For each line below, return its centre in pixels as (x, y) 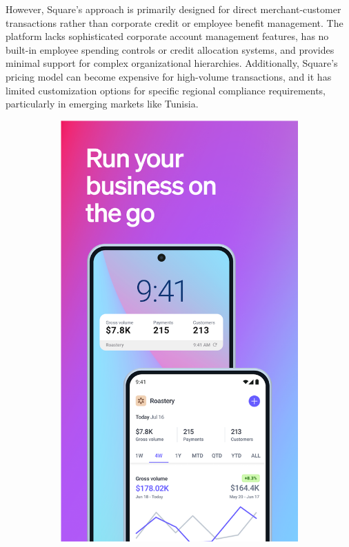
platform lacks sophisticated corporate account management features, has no (167, 36)
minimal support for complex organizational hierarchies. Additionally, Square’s (172, 63)
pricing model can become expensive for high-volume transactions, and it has (169, 76)
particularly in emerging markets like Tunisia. (102, 104)
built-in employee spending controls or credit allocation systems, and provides (170, 49)
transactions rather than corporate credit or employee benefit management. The (174, 22)
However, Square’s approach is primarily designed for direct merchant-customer (173, 9)
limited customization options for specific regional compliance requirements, (166, 90)
